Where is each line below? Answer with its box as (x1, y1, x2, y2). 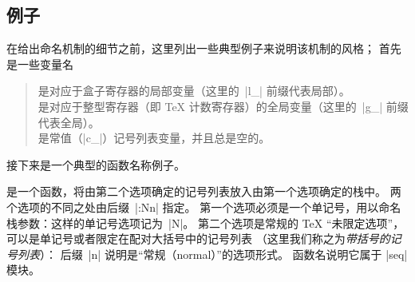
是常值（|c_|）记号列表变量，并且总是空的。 (38, 129, 271, 146)
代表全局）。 (38, 113, 100, 130)
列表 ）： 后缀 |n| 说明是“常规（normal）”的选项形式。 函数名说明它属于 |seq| (17, 245, 408, 262)
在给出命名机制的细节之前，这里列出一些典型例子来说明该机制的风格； (6, 40, 375, 57)
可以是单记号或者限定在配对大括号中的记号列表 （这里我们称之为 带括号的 (6, 230, 390, 247)
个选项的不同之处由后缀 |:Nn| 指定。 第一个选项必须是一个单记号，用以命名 (6, 198, 401, 215)
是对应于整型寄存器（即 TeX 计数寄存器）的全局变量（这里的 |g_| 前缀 (38, 97, 409, 114)
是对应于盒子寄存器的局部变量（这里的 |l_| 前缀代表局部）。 (38, 82, 350, 99)
